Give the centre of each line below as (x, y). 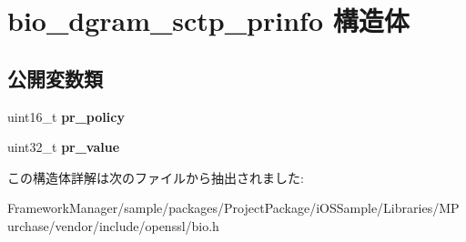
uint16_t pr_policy (66, 116)
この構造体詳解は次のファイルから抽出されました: (156, 177)
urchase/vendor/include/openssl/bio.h (113, 225)
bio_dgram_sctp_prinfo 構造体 (208, 20)
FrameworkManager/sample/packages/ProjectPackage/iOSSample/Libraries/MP (233, 208)
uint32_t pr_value (64, 147)
